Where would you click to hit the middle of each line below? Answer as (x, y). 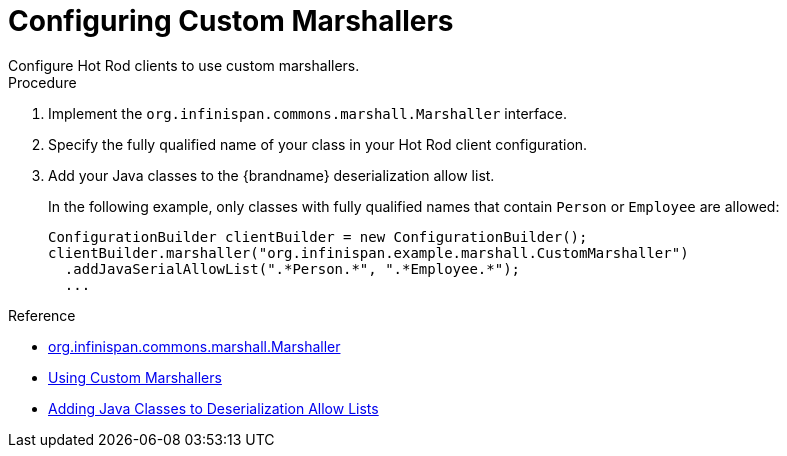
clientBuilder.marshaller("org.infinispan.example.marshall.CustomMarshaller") (368, 252)
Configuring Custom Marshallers (231, 21)
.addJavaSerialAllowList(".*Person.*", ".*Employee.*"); (292, 268)
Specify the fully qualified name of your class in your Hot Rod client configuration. (318, 144)
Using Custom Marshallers (135, 377)
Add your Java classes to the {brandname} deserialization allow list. (271, 175)
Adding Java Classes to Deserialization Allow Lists (213, 408)
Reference (42, 315)
